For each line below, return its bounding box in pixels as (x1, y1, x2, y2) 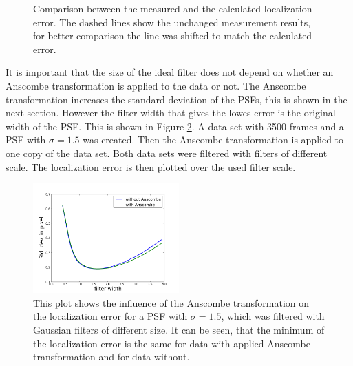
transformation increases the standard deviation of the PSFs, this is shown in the (6, 92, 347, 106)
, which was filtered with (221, 309, 325, 323)
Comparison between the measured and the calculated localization (33, 1, 312, 15)
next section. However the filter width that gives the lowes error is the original (6, 105, 336, 120)
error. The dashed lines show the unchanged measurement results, (33, 14, 311, 29)
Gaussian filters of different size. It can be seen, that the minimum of (33, 322, 325, 336)
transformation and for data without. (33, 349, 190, 364)
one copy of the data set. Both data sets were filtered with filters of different (6, 145, 328, 160)
